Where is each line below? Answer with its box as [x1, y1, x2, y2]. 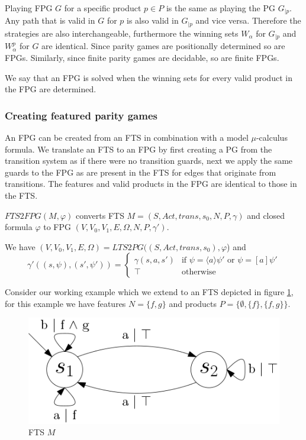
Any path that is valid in [5, 14, 95, 27]
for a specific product [64, 2, 141, 14]
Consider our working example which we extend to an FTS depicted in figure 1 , [5, 286, 294, 298]
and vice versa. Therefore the [195, 14, 301, 27]
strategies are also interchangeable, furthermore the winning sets [5, 27, 239, 39]
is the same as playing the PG [166, 2, 275, 14]
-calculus [256, 131, 288, 143]
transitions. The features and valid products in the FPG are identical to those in [5, 177, 297, 190]
